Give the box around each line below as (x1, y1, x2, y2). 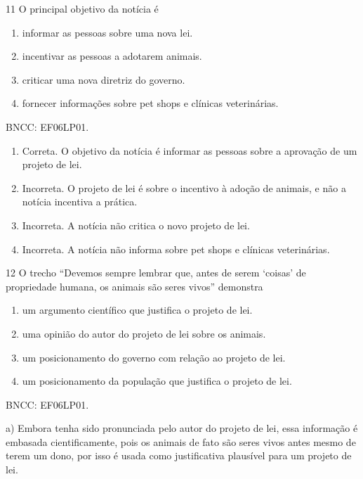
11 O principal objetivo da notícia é (6, 1, 159, 15)
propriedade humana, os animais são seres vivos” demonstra (6, 279, 263, 293)
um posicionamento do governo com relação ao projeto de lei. (22, 350, 286, 364)
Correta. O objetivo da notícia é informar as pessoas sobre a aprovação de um (22, 143, 357, 158)
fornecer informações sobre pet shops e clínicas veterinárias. (22, 96, 279, 110)
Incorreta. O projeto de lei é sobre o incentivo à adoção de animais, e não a (22, 180, 346, 195)
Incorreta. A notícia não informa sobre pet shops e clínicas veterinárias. (22, 241, 330, 256)
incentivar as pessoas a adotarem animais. (22, 49, 202, 63)
